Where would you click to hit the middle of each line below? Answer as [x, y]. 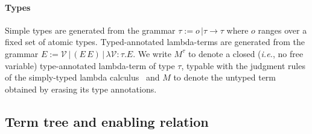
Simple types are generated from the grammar [90, 30]
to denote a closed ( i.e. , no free [246, 53]
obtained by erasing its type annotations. [81, 89]
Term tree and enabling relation [107, 121]
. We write [152, 53]
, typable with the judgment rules [243, 65]
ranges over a [282, 30]
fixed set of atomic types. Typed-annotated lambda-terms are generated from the [155, 42]
